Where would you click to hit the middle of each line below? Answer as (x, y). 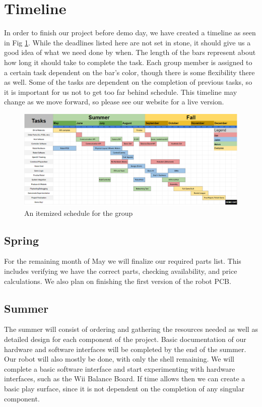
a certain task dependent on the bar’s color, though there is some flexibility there (129, 72)
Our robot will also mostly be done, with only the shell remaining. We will (119, 359)
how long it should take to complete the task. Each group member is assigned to (128, 62)
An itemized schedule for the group (79, 213)
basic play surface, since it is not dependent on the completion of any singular (124, 388)
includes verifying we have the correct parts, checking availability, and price (121, 271)
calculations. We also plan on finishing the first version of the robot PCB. (118, 281)
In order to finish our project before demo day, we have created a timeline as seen (130, 33)
